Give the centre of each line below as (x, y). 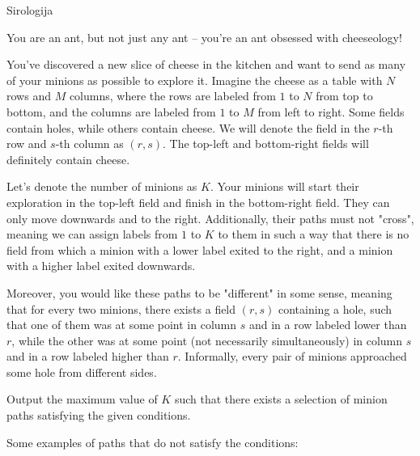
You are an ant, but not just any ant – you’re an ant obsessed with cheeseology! (204, 37)
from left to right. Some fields (331, 111)
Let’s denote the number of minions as (102, 186)
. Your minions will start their (284, 186)
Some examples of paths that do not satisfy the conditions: (153, 442)
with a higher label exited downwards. (101, 266)
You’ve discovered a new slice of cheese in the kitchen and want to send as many (206, 64)
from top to (344, 96)
